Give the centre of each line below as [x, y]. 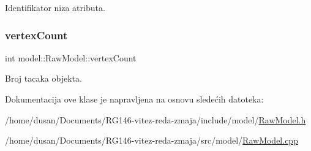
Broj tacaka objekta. [43, 78]
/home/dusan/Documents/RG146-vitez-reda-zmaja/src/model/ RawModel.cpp [152, 140]
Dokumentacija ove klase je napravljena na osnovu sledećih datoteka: [134, 99]
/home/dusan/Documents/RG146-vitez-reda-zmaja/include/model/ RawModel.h [155, 119]
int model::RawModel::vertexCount [71, 57]
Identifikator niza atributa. [55, 7]
